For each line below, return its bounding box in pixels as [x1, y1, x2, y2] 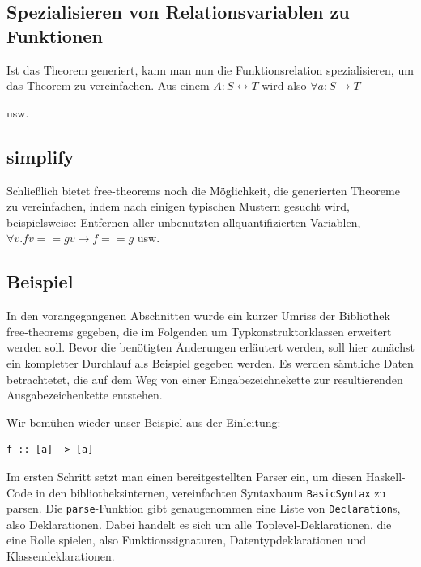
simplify [6, 143, 74, 168]
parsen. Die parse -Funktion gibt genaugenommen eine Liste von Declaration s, [6, 500, 401, 517]
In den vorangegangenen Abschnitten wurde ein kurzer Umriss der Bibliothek [6, 307, 390, 324]
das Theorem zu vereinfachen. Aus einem [6, 77, 210, 94]
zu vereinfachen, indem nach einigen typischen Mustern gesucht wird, [6, 198, 350, 215]
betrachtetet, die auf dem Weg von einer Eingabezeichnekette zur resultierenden [6, 370, 403, 387]
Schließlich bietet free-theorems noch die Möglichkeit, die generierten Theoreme [6, 181, 400, 198]
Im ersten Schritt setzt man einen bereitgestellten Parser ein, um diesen [6, 467, 363, 484]
